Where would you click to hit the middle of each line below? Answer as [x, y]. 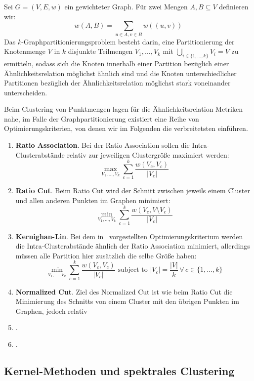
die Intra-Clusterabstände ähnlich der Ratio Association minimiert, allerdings [133, 246]
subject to [133, 270]
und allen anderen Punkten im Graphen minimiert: [93, 200]
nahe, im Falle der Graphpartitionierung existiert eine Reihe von [102, 118]
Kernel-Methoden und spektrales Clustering [119, 370]
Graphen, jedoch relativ [51, 311]
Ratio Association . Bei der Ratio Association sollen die [103, 145]
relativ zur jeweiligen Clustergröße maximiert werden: [148, 154]
